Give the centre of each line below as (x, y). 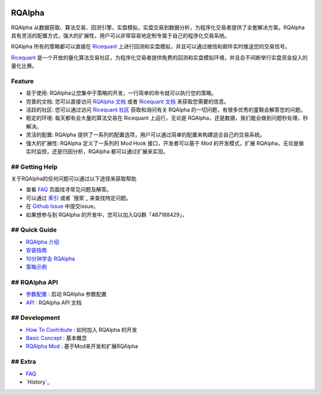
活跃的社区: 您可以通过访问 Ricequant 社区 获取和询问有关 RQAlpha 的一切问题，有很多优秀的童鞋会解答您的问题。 (166, 110)
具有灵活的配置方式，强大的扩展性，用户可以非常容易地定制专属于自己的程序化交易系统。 (120, 35)
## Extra (23, 362)
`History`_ (38, 382)
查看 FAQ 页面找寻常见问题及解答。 (69, 189)
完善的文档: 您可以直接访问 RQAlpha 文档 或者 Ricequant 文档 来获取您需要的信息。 (128, 101)
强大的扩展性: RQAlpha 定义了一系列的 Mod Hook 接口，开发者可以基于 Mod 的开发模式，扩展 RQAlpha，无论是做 (165, 143)
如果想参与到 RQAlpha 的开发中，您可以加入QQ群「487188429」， (107, 214)
